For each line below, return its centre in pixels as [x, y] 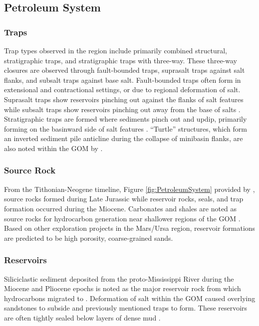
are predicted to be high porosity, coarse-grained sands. [89, 238]
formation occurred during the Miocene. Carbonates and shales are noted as [121, 208]
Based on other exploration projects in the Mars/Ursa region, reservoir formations [130, 228]
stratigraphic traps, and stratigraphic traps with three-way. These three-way [121, 60]
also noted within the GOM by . [53, 148]
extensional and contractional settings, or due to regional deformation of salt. [122, 89]
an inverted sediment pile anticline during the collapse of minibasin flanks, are [124, 138]
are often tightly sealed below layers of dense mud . [82, 317]
